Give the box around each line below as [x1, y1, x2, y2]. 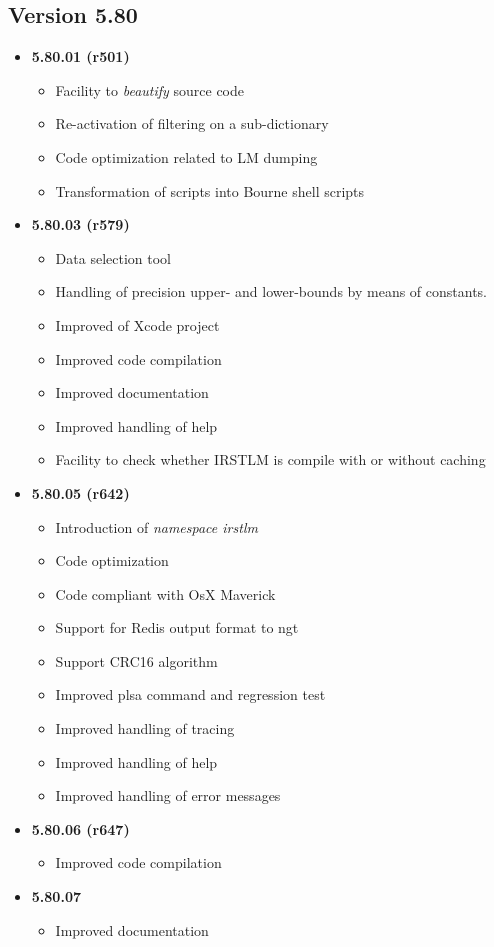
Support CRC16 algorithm [55, 650, 218, 671]
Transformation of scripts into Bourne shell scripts [55, 180, 365, 201]
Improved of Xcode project [55, 314, 220, 335]
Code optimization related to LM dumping [55, 146, 318, 167]
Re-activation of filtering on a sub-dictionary [55, 113, 329, 134]
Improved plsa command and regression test [55, 684, 326, 705]
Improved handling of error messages [55, 785, 281, 806]
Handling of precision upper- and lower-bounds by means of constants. [55, 281, 488, 302]
